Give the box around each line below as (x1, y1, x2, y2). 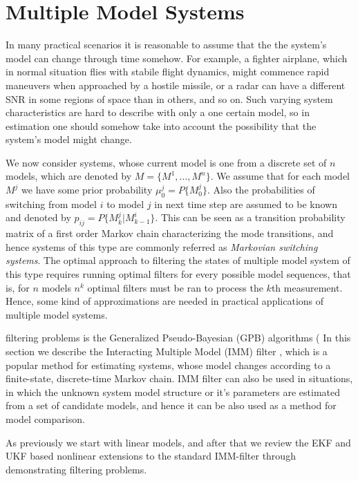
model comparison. (6, 411, 85, 426)
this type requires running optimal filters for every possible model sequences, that (6, 267, 351, 281)
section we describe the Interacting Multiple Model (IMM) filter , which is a (6, 344, 328, 358)
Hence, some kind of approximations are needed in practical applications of (6, 294, 324, 308)
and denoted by (6, 210, 71, 225)
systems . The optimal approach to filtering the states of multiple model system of (6, 253, 350, 267)
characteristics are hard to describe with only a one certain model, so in (6, 105, 310, 120)
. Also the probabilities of (207, 182, 315, 197)
